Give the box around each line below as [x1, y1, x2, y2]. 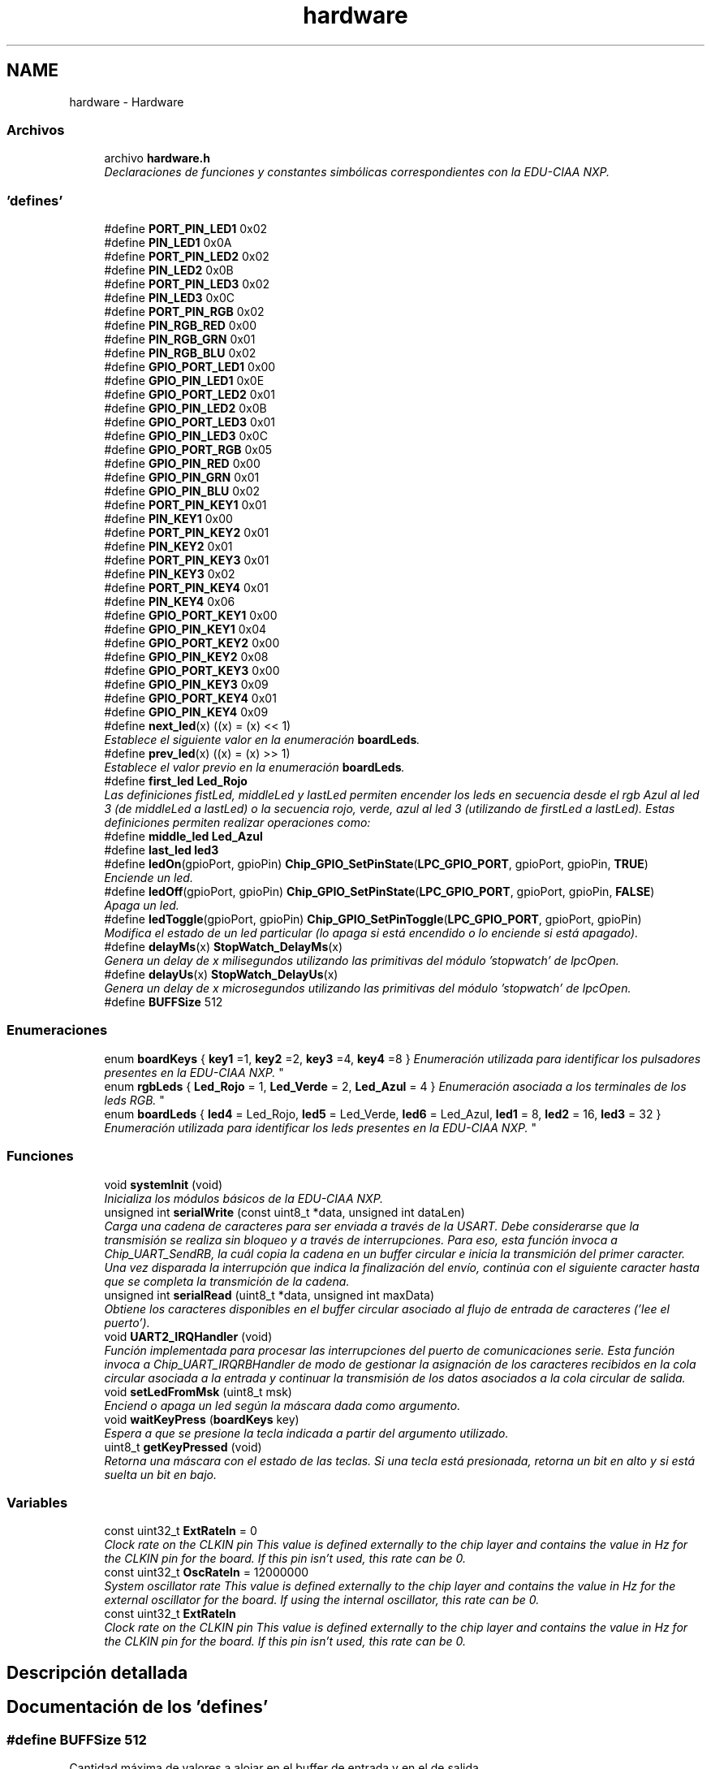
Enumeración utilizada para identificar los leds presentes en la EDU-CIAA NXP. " [104, 1120, 536, 1135]
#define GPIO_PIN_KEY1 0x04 [104, 622, 267, 637]
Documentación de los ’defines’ [6, 1697, 269, 1718]
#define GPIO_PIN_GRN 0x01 [104, 470, 260, 485]
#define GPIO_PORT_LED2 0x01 [104, 387, 275, 402]
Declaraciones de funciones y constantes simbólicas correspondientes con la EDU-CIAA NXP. [104, 165, 610, 179]
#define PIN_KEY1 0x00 [104, 512, 233, 526]
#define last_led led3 [104, 843, 219, 858]
